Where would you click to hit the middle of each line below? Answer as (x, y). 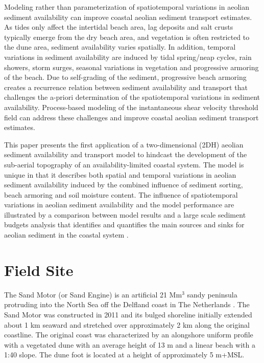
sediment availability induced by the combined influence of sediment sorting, (124, 185)
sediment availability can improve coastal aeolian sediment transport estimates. (128, 17)
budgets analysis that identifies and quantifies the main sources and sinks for (124, 225)
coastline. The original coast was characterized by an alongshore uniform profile (129, 335)
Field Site (39, 270)
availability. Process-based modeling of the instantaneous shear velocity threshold (131, 107)
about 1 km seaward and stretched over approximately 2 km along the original (127, 324)
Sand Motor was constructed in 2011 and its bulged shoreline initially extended (128, 314)
